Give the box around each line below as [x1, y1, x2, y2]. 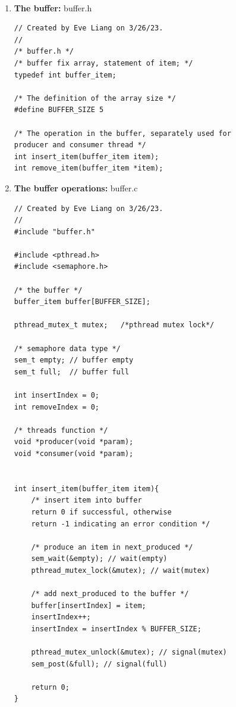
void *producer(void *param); [14, 438, 134, 446]
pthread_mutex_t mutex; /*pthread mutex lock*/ [14, 321, 215, 330]
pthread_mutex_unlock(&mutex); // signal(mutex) [31, 648, 227, 657]
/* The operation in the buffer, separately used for [14, 129, 231, 138]
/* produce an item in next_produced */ [31, 542, 193, 551]
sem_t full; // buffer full [14, 367, 130, 376]
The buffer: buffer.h [14, 1, 92, 14]
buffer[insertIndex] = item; [31, 601, 146, 610]
